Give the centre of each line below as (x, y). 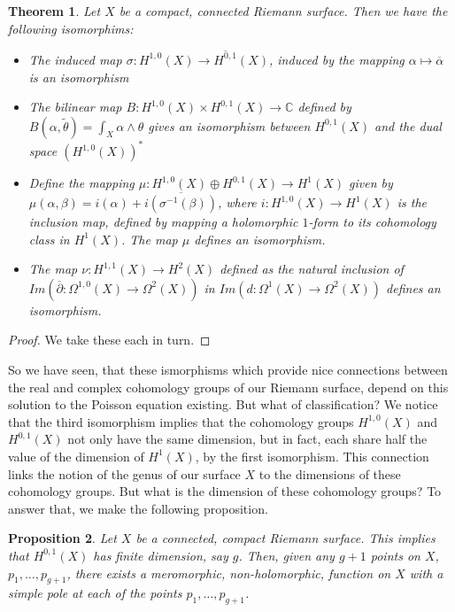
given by (371, 183)
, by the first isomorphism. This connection (312, 456)
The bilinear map (75, 107)
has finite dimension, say (161, 555)
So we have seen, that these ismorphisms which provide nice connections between (228, 369)
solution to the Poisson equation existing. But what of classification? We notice (223, 404)
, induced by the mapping (337, 59)
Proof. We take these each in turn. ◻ (109, 340)
